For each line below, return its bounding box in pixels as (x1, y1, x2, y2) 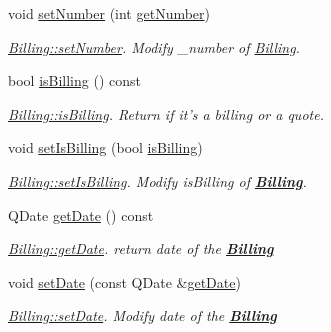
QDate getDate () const (8, 204, 154, 225)
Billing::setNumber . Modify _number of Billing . (8, 36, 300, 57)
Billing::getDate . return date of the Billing (8, 238, 274, 259)
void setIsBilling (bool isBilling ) (8, 137, 203, 158)
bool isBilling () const (8, 70, 141, 91)
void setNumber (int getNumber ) (8, 3, 211, 23)
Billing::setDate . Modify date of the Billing (8, 305, 277, 326)
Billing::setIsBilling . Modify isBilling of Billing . (8, 170, 307, 191)
